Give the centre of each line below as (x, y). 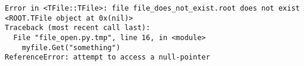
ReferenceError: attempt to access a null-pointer (108, 57)
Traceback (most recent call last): (78, 28)
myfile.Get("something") (71, 47)
